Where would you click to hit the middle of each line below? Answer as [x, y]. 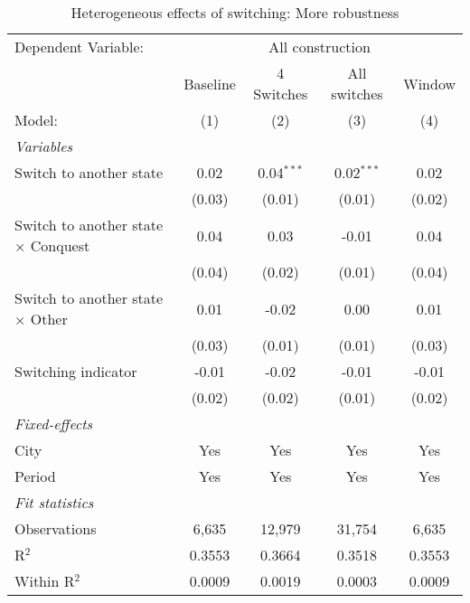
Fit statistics [54, 502]
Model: [37, 120]
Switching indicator [76, 371]
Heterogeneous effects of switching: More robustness [235, 12]
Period [35, 476]
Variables [44, 146]
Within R [45, 581]
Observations [56, 528]
